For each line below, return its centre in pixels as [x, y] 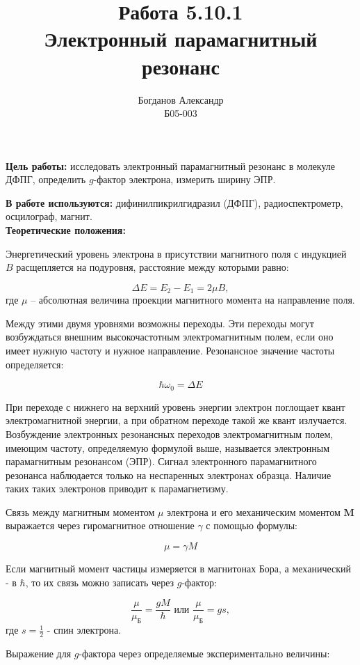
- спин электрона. [84, 630]
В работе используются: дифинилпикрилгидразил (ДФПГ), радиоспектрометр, [174, 202]
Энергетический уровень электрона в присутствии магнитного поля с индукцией [176, 253]
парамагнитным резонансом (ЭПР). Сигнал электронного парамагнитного [161, 461]
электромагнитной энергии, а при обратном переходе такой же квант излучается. [177, 420]
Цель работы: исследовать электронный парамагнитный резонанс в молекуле [171, 165]
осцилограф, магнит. [49, 216]
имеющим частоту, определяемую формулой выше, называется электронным [168, 447]
